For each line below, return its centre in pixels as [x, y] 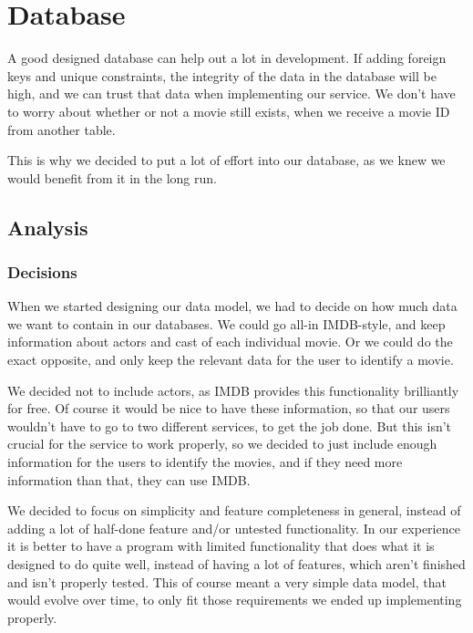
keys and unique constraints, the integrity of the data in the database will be [222, 75]
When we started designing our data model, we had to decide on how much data [232, 306]
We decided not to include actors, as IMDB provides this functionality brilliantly [233, 390]
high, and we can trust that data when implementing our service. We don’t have [231, 93]
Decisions [42, 271]
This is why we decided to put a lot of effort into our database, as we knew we [226, 160]
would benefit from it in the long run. [112, 177]
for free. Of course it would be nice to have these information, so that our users [229, 408]
